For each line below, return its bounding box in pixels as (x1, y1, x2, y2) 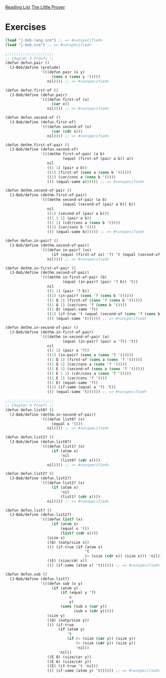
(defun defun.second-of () (5, 115, 61, 120)
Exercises (5, 22, 46, 33)
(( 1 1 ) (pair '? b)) (47, 289, 90, 294)
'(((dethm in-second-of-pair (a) (40, 334, 110, 339)
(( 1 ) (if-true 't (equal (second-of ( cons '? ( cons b (47, 311, 161, 317)
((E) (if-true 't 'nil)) (47, 664, 98, 669)
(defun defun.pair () (5, 60, 50, 66)
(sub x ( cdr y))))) (73, 608, 114, 613)
